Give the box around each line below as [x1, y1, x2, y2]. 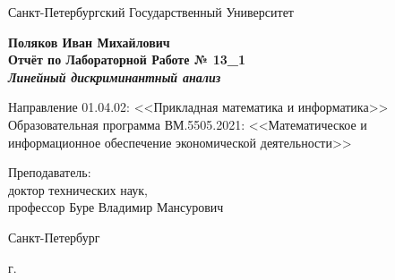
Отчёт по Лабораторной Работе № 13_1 [8, 50, 245, 69]
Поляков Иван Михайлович [8, 32, 170, 51]
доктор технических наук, [8, 180, 148, 199]
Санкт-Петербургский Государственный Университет [8, 3, 294, 21]
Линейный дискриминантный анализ [8, 67, 221, 86]
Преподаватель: [8, 163, 91, 182]
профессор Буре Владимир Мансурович [8, 198, 224, 216]
